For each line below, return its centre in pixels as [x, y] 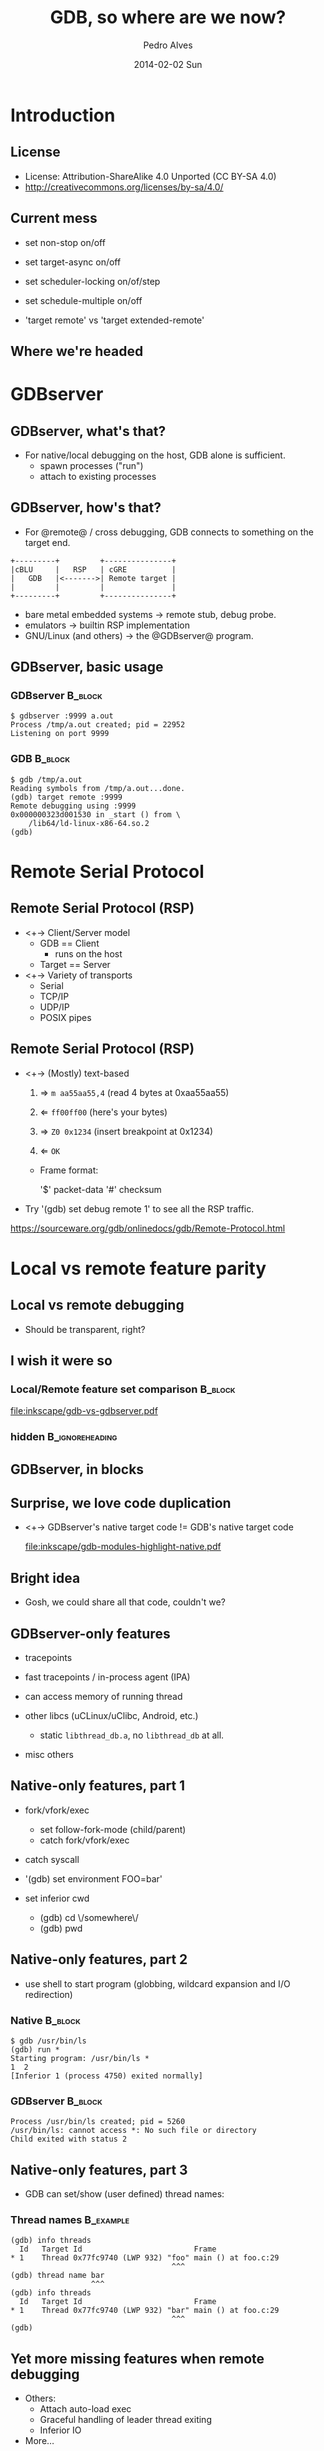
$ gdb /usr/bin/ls [48, 2041]
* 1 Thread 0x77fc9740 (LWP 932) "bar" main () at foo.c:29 [145, 2311]
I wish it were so [61, 1360]
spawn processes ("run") [91, 465]
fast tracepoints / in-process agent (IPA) [107, 1677]
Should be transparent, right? [85, 1329]
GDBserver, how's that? [86, 507]
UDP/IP [54, 1007]
